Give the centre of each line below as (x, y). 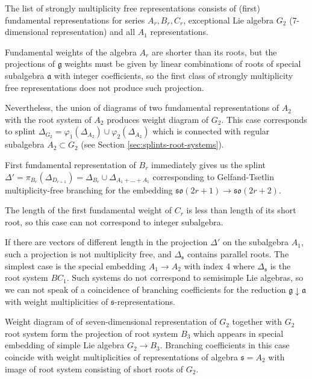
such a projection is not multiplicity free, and (88, 253)
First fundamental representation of (70, 164)
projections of (30, 64)
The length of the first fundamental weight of (89, 210)
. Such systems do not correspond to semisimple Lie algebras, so (185, 277)
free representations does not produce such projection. (105, 87)
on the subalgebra (256, 242)
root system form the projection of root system (92, 333)
